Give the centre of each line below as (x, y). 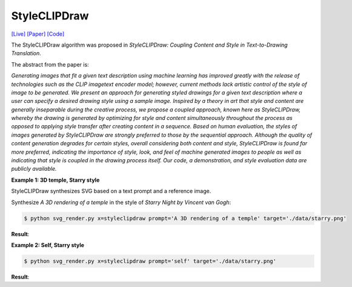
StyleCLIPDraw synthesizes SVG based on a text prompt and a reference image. (111, 191)
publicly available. (34, 169)
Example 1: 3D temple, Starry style (55, 180)
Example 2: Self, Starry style (48, 245)
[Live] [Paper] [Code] (38, 34)
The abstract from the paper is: (50, 64)
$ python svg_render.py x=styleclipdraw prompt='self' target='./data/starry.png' (150, 261)
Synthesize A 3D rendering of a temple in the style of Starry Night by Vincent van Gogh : (121, 202)
